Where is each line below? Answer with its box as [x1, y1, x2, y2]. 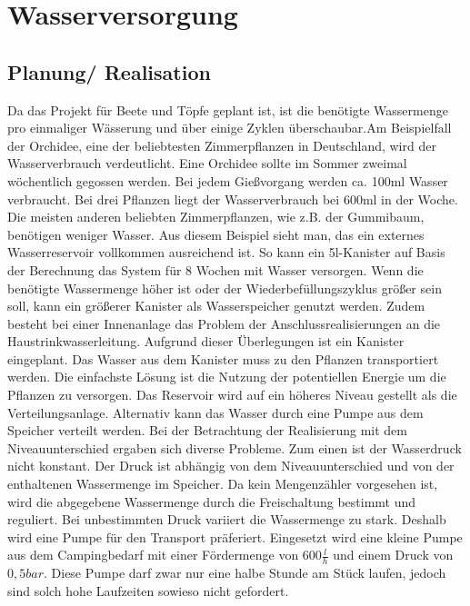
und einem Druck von [333, 545, 454, 564]
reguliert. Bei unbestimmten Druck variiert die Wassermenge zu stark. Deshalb [7, 510, 446, 529]
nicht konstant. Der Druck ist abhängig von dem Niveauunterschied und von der [7, 456, 455, 475]
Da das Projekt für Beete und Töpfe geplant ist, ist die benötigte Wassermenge [7, 100, 448, 119]
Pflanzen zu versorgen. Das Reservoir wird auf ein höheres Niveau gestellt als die [7, 385, 457, 404]
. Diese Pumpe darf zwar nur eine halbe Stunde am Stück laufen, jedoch [43, 563, 446, 582]
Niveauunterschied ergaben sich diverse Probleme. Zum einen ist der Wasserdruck [7, 438, 462, 457]
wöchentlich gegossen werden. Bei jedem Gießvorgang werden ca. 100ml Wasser [7, 171, 448, 190]
